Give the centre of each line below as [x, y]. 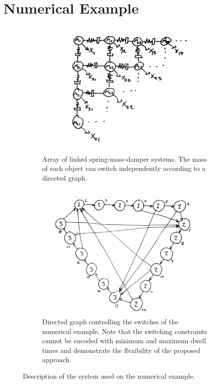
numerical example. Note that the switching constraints [125, 331]
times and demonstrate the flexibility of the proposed [121, 350]
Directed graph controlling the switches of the [110, 322]
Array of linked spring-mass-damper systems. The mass [125, 159]
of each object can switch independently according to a [124, 168]
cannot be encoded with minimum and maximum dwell [124, 341]
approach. [57, 359]
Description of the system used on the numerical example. [109, 376]
